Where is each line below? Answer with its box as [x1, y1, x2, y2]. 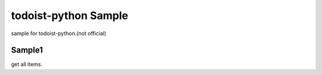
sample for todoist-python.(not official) [11, 30, 107, 37]
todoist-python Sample [11, 9, 128, 22]
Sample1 [11, 45, 43, 55]
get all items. [11, 61, 43, 68]
